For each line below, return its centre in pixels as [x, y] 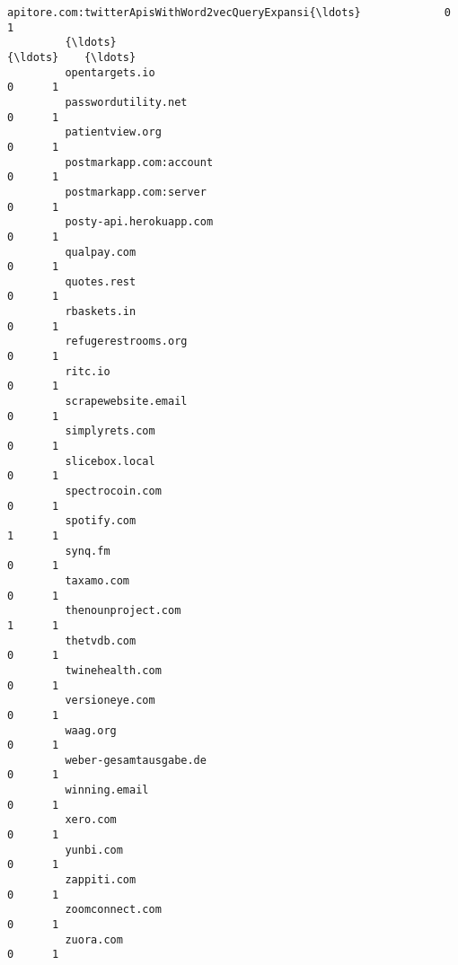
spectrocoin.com [113, 491]
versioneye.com [110, 701]
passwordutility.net [126, 102]
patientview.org [113, 132]
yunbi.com [94, 850]
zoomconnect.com [113, 910]
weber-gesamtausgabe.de [136, 760]
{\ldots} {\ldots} [72, 57]
